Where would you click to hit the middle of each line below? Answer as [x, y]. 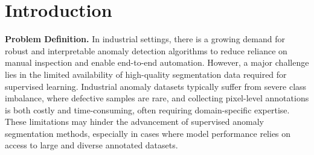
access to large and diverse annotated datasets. [91, 145]
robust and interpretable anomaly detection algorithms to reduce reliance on [146, 50]
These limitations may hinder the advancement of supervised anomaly [134, 122]
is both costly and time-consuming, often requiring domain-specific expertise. [147, 109]
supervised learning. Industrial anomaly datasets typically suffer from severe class [156, 86]
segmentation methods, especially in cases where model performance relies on [148, 133]
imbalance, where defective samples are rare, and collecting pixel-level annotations [157, 98]
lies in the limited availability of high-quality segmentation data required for [146, 74]
